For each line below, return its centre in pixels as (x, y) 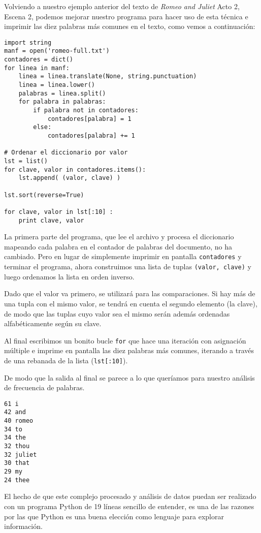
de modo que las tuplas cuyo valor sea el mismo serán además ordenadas (117, 313)
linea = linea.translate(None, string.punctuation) (108, 76)
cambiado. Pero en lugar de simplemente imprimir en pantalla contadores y (123, 256)
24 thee (17, 480)
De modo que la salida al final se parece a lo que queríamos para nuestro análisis (129, 377)
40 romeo (19, 421)
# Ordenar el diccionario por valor (66, 153)
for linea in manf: (37, 68)
